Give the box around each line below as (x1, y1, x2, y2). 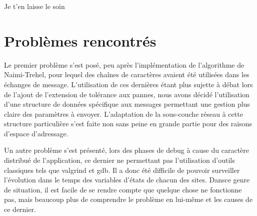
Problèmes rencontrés (4, 30, 156, 51)
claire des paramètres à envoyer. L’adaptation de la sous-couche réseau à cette (4, 108, 243, 119)
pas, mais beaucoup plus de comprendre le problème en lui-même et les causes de (4, 194, 253, 204)
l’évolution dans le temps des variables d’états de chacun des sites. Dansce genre (4, 174, 250, 185)
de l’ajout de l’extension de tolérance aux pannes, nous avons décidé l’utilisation (4, 89, 249, 99)
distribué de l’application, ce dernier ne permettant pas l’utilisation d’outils (4, 155, 235, 165)
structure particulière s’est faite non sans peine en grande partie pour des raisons (4, 118, 252, 129)
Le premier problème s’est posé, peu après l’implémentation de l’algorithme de (4, 59, 244, 70)
